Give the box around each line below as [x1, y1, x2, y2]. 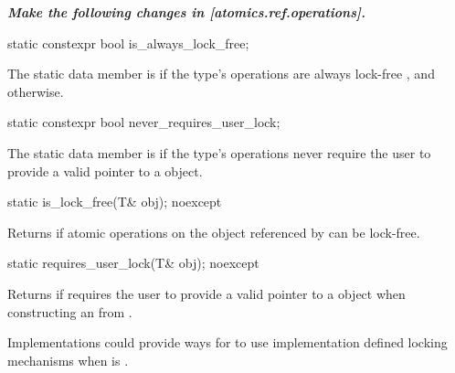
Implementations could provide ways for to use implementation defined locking [7, 333, 448, 352]
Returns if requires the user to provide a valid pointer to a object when [7, 283, 406, 303]
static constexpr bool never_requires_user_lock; [7, 112, 280, 132]
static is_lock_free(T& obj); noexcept [7, 192, 222, 211]
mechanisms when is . [7, 350, 129, 369]
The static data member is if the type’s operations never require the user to [7, 143, 431, 162]
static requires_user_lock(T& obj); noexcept [7, 253, 259, 272]
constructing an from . [7, 302, 132, 321]
